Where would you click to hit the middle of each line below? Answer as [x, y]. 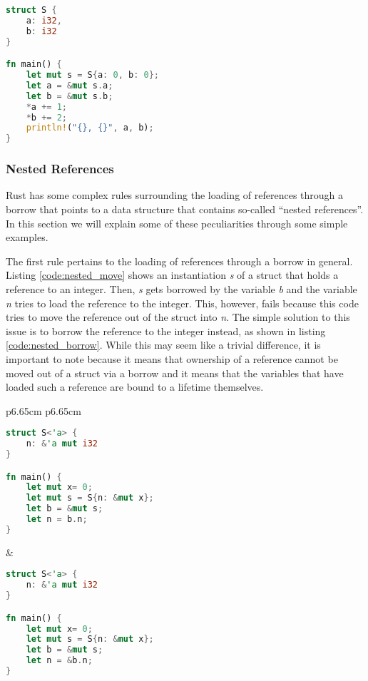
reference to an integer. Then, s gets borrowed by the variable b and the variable [182, 288]
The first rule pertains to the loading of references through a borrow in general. [179, 261]
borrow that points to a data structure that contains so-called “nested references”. [185, 209]
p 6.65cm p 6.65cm [44, 410]
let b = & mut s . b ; [70, 96]
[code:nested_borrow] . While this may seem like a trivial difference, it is [163, 345]
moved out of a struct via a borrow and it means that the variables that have [175, 373]
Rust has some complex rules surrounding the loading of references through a [175, 195]
